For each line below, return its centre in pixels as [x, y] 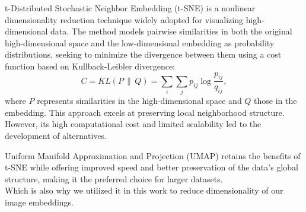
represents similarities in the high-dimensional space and [139, 101]
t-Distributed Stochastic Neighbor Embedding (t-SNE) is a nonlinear [130, 8]
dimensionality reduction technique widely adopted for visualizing [124, 19]
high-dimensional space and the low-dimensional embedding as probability [140, 42]
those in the [275, 101]
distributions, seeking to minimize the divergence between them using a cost [143, 54]
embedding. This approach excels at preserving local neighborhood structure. [145, 112]
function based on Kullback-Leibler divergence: [90, 66]
